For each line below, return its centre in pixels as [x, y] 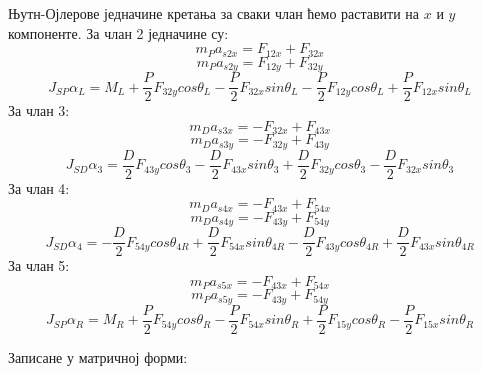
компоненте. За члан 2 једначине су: [118, 32]
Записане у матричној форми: [98, 356]
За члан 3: [39, 110]
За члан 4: [39, 187]
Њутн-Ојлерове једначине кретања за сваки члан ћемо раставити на [214, 13]
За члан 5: [39, 265]
